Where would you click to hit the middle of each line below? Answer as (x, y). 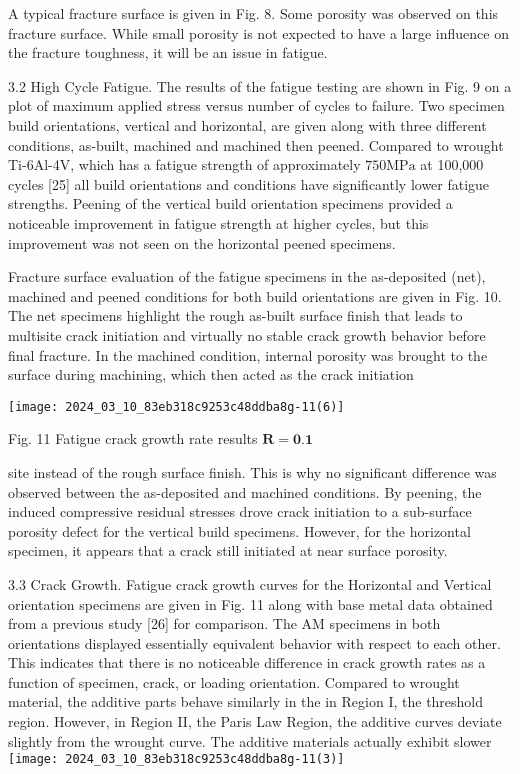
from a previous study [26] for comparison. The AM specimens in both (224, 623)
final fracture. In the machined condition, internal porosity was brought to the (248, 354)
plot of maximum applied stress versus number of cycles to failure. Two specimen (256, 105)
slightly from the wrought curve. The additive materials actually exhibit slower (250, 740)
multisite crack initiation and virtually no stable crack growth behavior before (247, 334)
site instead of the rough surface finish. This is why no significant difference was (252, 471)
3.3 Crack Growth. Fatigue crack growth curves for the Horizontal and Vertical (250, 583)
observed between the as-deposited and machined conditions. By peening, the (245, 491)
